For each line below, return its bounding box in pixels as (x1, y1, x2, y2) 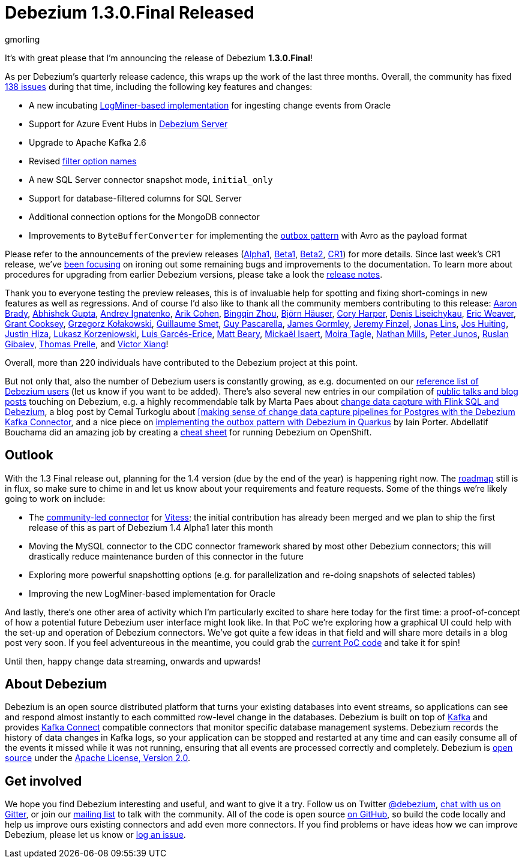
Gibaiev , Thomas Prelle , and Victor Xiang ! (5, 338, 169, 349)
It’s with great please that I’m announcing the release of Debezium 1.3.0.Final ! (5, 52, 313, 63)
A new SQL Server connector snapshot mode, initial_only (29, 174, 273, 185)
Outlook (5, 447, 53, 463)
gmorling (5, 34, 40, 44)
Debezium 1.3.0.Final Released (5, 2, 254, 23)
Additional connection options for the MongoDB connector (29, 211, 260, 222)
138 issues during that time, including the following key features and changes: (5, 81, 313, 92)
